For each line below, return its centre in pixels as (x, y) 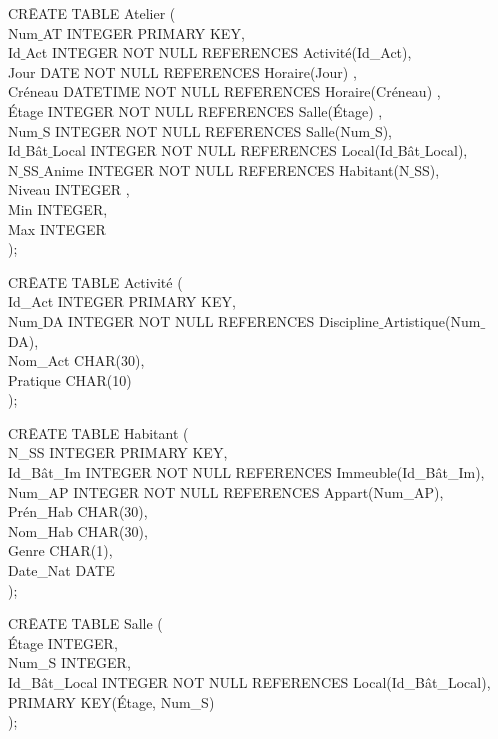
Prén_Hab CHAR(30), (78, 511)
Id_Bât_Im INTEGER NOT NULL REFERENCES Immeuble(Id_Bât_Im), (246, 472)
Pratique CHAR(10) (70, 379)
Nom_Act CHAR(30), (76, 360)
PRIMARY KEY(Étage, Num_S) (111, 701)
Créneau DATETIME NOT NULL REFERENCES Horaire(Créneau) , (224, 91)
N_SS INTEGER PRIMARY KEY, (118, 452)
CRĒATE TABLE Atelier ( (92, 13)
